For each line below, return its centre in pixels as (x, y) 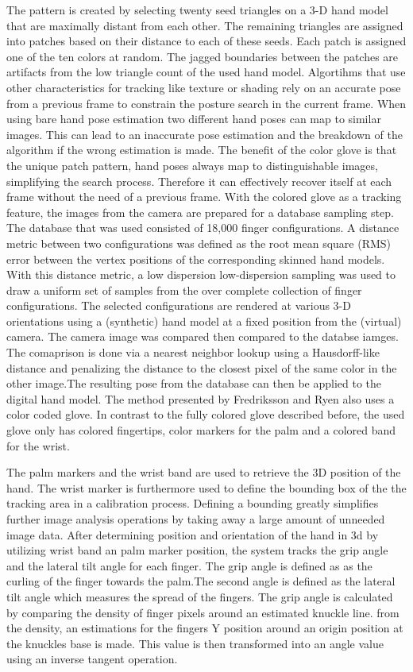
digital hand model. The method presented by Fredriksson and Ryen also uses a (201, 398)
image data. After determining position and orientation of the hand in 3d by (193, 534)
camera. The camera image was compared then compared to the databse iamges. (203, 336)
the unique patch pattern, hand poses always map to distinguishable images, (192, 165)
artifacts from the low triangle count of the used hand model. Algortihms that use (206, 72)
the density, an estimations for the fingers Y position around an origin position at (205, 628)
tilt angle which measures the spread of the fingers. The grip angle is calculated (200, 596)
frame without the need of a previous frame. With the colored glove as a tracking (204, 197)
